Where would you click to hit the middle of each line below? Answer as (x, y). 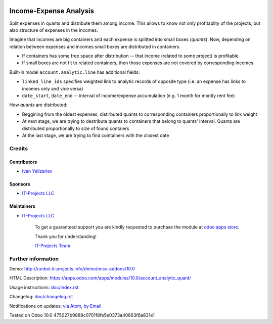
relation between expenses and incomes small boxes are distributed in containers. (95, 47)
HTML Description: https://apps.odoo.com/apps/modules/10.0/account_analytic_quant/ (100, 278)
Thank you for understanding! (66, 236)
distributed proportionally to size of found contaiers (76, 128)
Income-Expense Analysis (52, 11)
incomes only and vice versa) (53, 88)
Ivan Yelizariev (37, 171)
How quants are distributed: (38, 105)
